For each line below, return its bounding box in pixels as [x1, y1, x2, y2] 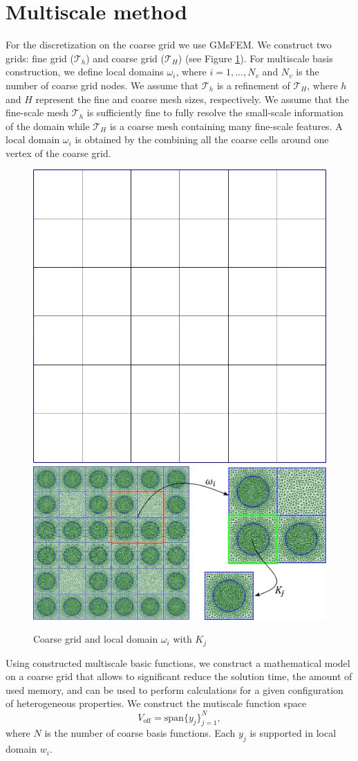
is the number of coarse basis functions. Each [44, 726, 236, 740]
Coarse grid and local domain [33, 632, 158, 646]
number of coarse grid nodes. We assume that [6, 77, 199, 92]
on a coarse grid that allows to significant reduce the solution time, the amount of [6, 669, 352, 684]
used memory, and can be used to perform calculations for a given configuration [6, 682, 343, 697]
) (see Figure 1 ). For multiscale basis [178, 51, 333, 65]
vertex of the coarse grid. [6, 145, 111, 160]
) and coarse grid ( [86, 51, 164, 65]
